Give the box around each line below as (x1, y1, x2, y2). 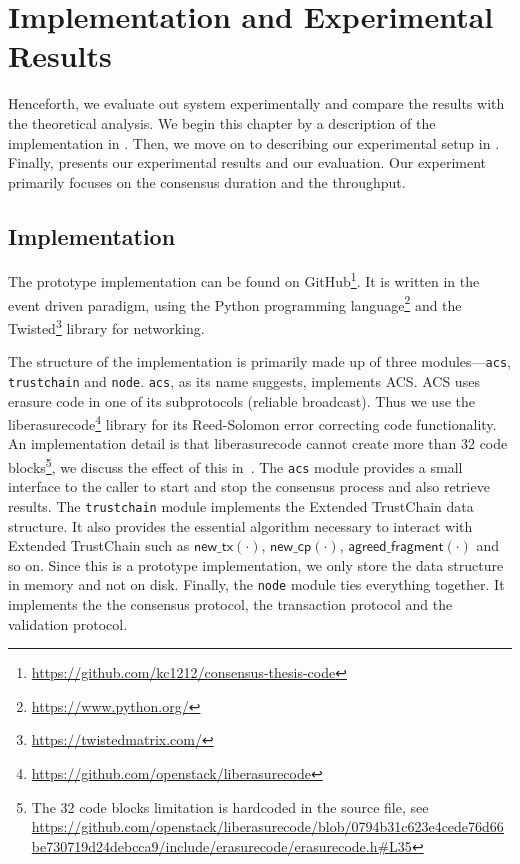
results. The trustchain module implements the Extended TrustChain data (8, 495, 474, 516)
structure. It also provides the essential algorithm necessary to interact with (8, 515, 473, 536)
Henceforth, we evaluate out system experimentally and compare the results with (8, 93, 505, 114)
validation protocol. (8, 613, 128, 634)
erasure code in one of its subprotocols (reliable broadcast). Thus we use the (8, 390, 475, 411)
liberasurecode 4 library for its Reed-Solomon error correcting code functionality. (8, 411, 497, 434)
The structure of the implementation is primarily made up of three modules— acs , (8, 351, 511, 372)
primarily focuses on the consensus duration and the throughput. (8, 171, 406, 192)
